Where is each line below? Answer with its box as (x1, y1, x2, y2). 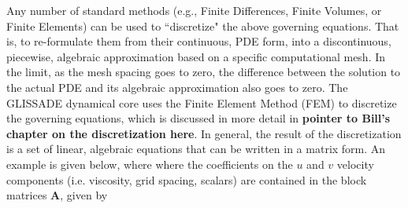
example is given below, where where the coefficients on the (6, 155, 293, 172)
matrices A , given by (6, 187, 108, 203)
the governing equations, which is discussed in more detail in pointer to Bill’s (6, 110, 391, 126)
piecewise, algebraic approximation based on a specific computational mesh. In (6, 48, 386, 64)
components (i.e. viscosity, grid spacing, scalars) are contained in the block (6, 171, 367, 188)
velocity (336, 155, 374, 172)
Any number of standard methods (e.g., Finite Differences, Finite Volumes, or (6, 2, 382, 18)
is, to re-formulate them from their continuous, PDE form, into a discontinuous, (6, 33, 391, 49)
